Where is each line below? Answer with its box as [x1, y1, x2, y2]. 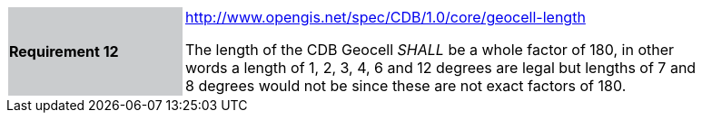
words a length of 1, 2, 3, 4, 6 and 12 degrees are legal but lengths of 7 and [185, 59, 697, 77]
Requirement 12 [9, 42, 119, 60]
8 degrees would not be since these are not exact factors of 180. [185, 77, 627, 95]
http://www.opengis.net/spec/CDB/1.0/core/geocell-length [185, 8, 586, 26]
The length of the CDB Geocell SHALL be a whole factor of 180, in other [185, 41, 675, 59]
